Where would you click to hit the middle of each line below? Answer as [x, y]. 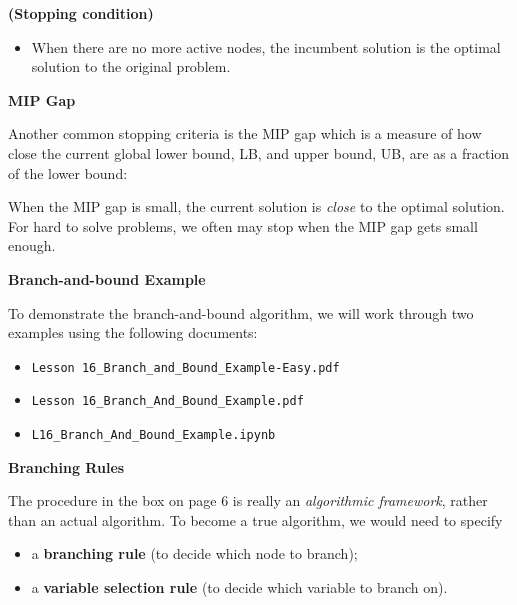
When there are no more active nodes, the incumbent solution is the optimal [266, 46]
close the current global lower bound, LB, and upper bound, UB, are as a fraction [259, 152]
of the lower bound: [68, 172]
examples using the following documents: [133, 332]
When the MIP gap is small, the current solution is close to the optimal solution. [256, 206]
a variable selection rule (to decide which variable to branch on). [239, 587]
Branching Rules [66, 466]
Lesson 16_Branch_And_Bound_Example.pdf [167, 401]
